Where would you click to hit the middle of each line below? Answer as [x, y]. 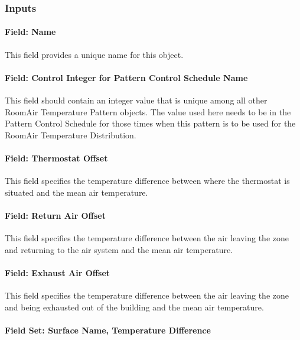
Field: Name [30, 32]
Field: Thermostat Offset [56, 158]
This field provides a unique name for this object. [94, 54]
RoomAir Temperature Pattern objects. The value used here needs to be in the [148, 111]
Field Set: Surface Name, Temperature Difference [108, 330]
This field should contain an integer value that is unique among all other [136, 100]
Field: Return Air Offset [55, 215]
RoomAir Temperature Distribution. [71, 135]
